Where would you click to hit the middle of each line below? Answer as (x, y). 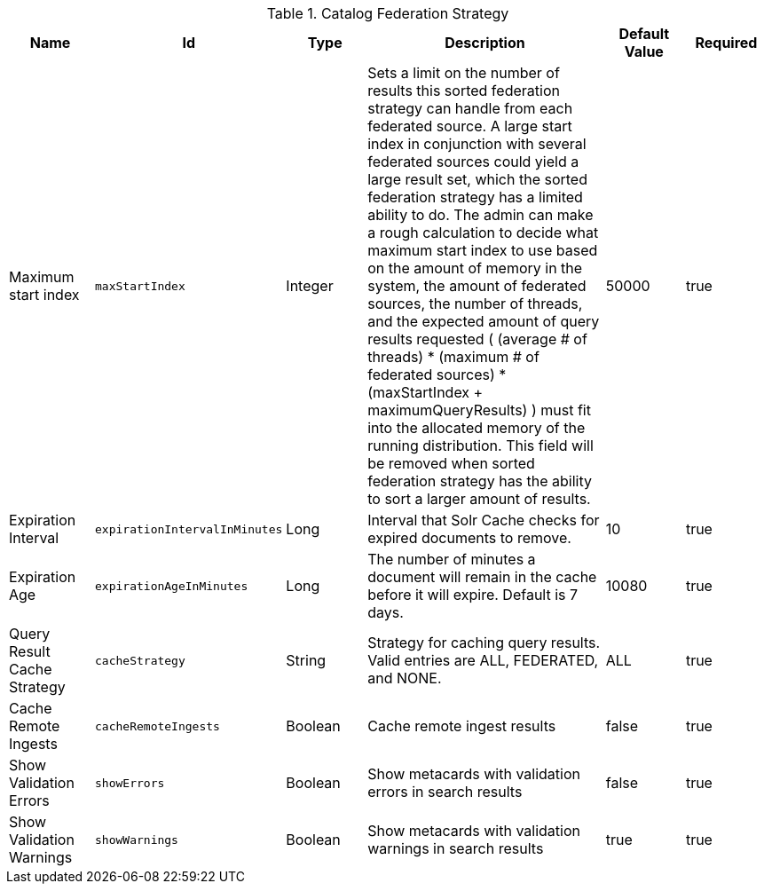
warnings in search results (456, 848)
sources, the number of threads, (475, 304)
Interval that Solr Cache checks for (484, 520)
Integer (310, 286)
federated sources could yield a (473, 162)
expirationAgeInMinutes (172, 586)
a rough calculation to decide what (483, 233)
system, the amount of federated (477, 286)
